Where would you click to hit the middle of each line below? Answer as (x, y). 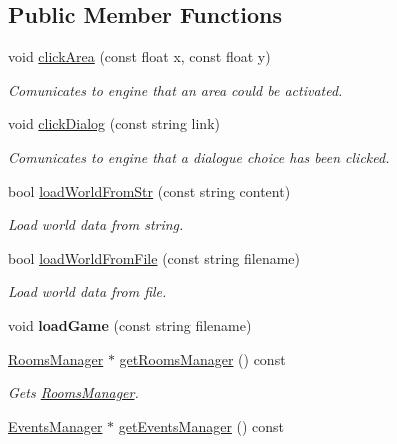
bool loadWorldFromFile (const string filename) (154, 257)
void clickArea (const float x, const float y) (139, 56)
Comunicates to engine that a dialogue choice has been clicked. (199, 156)
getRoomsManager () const (202, 358)
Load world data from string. (96, 224)
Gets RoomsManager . (73, 392)
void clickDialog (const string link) (114, 123)
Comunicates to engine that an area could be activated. (175, 89)
